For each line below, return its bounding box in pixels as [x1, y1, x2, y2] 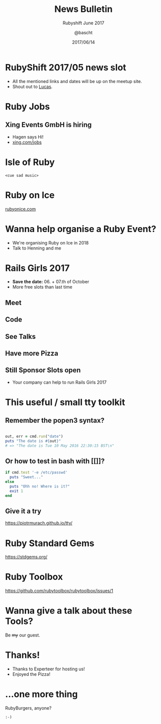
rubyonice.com [5, 206, 36, 212]
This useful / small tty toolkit [5, 397, 125, 408]
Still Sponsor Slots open [5, 366, 81, 375]
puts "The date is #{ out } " [5, 438, 61, 443]
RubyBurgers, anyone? [5, 705, 52, 711]
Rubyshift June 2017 [63, 20, 104, 26]
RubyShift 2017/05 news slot [5, 62, 127, 73]
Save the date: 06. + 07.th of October [12, 279, 89, 285]
